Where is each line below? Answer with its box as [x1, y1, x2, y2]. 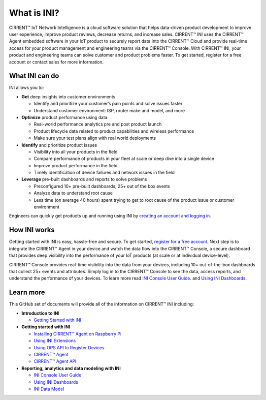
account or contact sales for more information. [9, 59, 104, 65]
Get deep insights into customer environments [21, 93, 116, 99]
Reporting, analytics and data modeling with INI [21, 365, 121, 371]
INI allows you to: [9, 85, 44, 91]
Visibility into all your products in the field [33, 149, 118, 154]
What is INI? [9, 7, 60, 18]
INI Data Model [33, 386, 64, 392]
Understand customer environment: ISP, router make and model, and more [33, 107, 185, 113]
